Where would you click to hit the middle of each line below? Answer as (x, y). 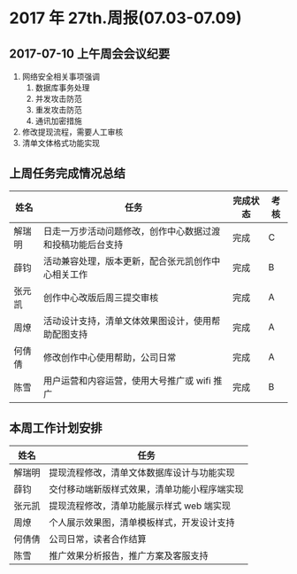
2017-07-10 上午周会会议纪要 (90, 54)
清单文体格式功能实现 (61, 143)
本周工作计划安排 (56, 428)
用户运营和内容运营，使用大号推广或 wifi (127, 380)
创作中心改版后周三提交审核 (101, 298)
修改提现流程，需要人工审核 (72, 132)
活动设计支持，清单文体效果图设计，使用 (127, 321)
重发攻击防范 (58, 110)
